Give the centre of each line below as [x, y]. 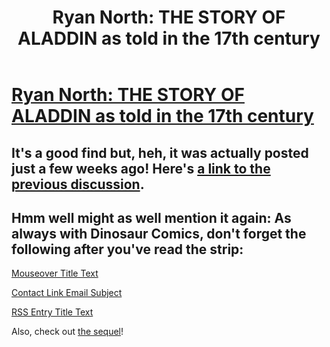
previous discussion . [78, 184]
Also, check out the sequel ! [67, 332]
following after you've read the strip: [127, 249]
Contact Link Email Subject [67, 293]
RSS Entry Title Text [52, 312]
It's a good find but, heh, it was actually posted [160, 152]
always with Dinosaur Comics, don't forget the [159, 233]
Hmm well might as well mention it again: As [151, 217]
